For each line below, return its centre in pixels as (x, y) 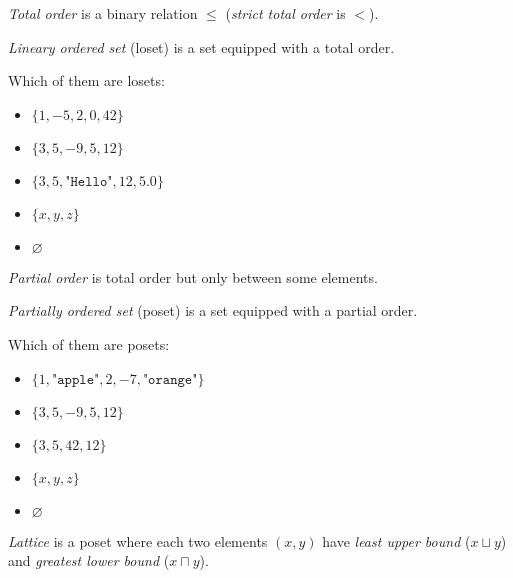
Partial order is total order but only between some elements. (193, 276)
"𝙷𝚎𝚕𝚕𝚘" (89, 181)
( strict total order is (285, 13)
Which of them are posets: (89, 343)
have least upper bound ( (396, 540)
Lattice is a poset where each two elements (138, 540)
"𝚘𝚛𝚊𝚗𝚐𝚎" (170, 379)
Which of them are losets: (86, 80)
